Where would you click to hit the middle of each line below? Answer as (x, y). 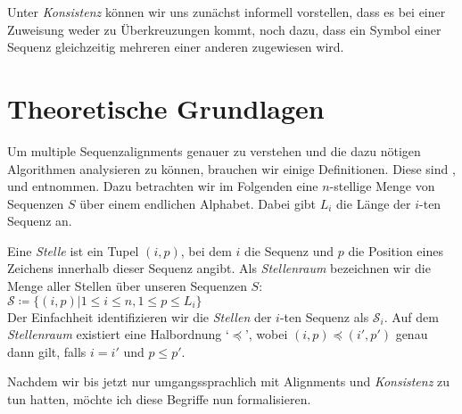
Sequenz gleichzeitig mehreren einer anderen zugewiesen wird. (176, 47)
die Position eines (396, 250)
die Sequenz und (289, 250)
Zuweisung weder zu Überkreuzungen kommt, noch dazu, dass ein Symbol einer (224, 29)
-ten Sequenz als (324, 316)
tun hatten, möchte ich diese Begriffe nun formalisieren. (159, 399)
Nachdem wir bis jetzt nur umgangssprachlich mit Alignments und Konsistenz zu (229, 381)
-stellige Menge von (382, 186)
